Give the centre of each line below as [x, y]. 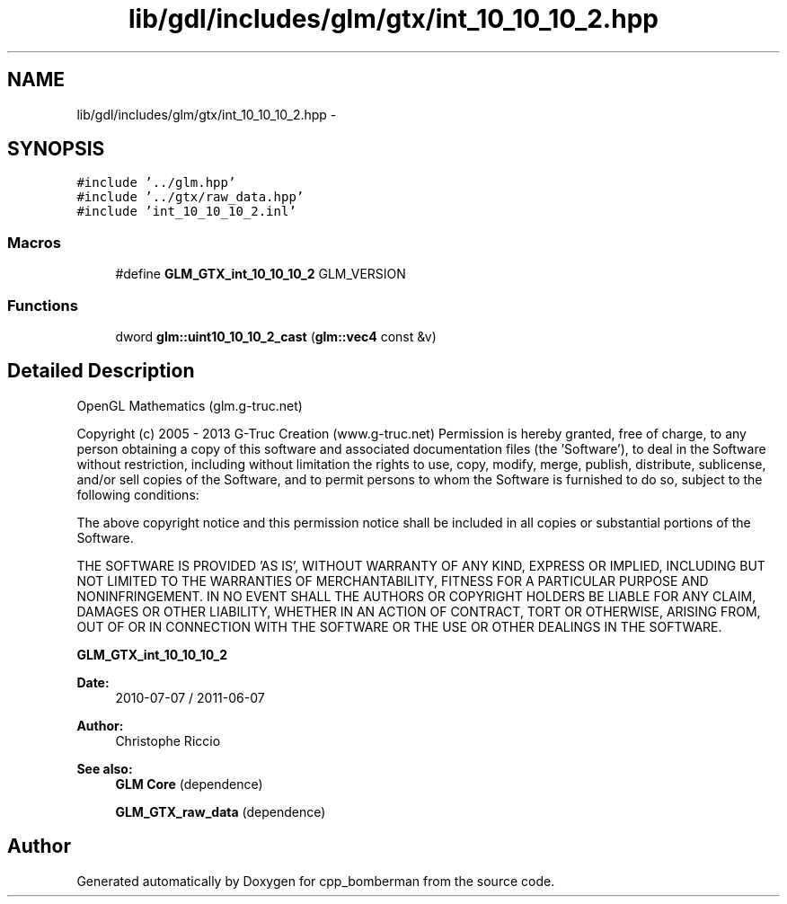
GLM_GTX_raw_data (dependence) [221, 811]
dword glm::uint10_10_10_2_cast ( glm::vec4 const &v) [276, 336]
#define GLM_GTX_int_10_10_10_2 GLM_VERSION [261, 274]
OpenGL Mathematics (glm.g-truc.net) [190, 405]
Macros [34, 242]
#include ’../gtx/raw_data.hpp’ [190, 197]
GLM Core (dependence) [189, 784]
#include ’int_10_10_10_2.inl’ [186, 212]
